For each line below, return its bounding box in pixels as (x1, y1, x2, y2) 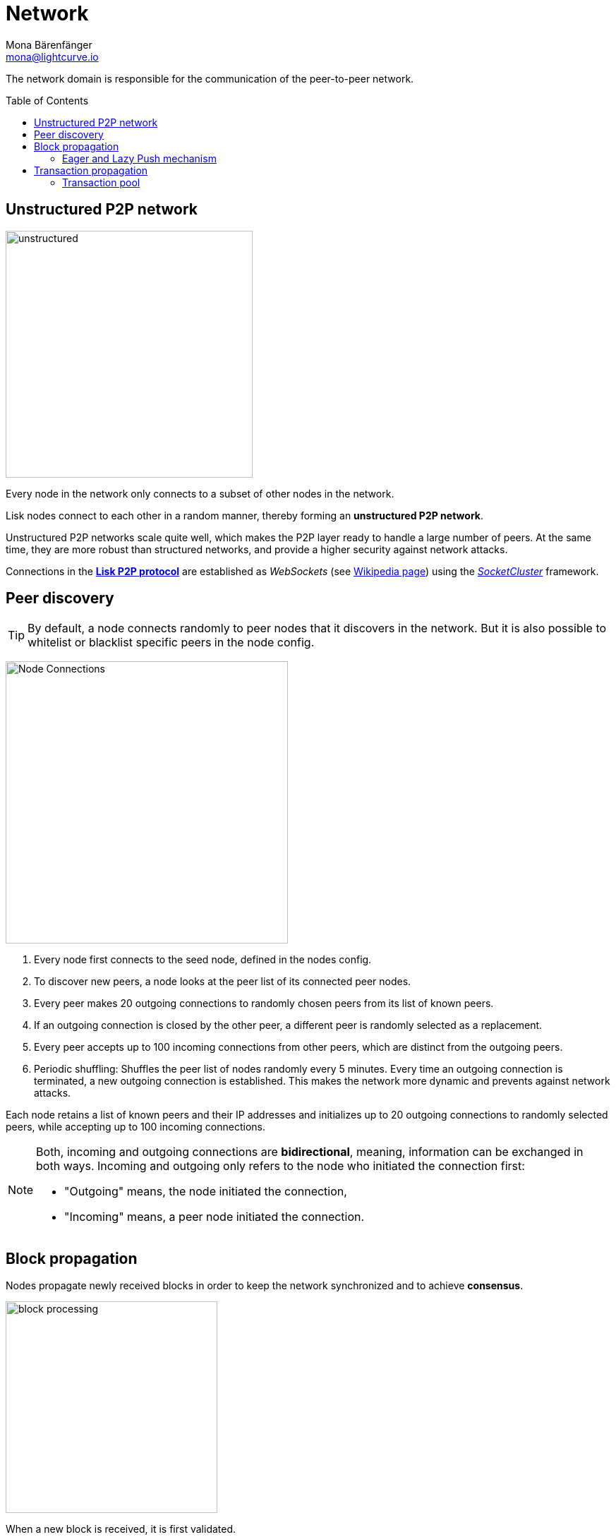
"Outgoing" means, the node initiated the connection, (64, 1184, 347, 1199)
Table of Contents (6, 94, 89, 107)
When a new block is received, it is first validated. (6, 1523, 236, 1536)
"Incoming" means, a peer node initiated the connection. (64, 1210, 365, 1224)
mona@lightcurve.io (6, 50, 99, 63)
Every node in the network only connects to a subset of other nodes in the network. (6, 487, 394, 500)
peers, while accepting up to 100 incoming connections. (6, 1121, 266, 1133)
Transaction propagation (34, 164, 148, 176)
